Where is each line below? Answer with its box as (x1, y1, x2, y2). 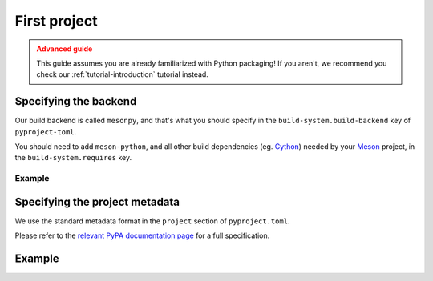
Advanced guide (36, 44, 93, 54)
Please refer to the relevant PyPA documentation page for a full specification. (14, 231, 270, 240)
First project (14, 12, 98, 30)
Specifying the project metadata (14, 195, 180, 208)
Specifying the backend (14, 94, 137, 108)
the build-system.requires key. (14, 153, 132, 163)
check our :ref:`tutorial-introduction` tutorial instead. (36, 70, 208, 79)
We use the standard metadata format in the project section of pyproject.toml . (14, 216, 290, 226)
